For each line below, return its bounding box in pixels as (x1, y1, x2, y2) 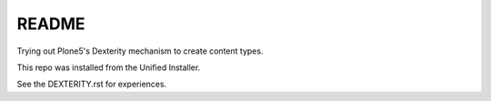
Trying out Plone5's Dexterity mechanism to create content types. (16, 45, 264, 56)
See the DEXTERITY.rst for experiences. (16, 78, 167, 90)
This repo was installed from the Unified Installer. (16, 62, 201, 73)
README (16, 14, 85, 34)
